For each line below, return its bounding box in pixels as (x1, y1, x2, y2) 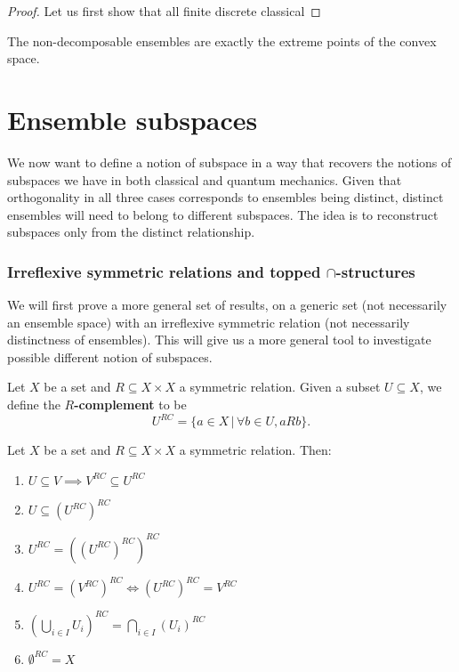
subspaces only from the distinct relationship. (7, 223, 255, 241)
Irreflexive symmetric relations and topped (7, 260, 321, 282)
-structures (335, 260, 415, 282)
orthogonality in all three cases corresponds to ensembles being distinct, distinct (7, 188, 444, 206)
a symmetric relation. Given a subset (179, 377, 381, 396)
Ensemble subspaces (7, 101, 258, 137)
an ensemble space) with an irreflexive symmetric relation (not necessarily (7, 312, 410, 331)
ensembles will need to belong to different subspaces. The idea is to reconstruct (7, 205, 439, 223)
